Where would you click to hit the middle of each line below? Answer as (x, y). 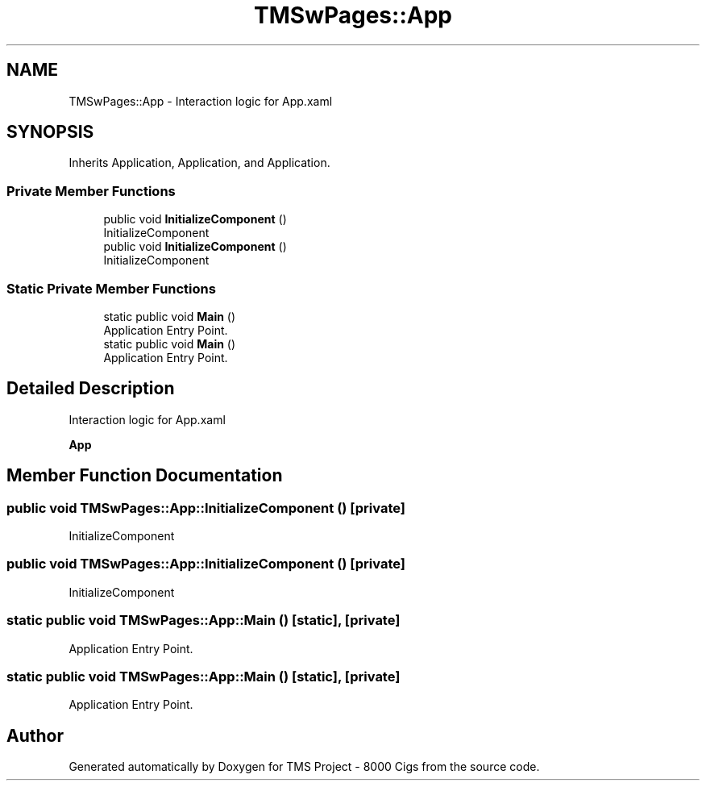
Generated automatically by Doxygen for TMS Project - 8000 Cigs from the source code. (304, 767)
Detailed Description (91, 389)
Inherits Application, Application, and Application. (199, 163)
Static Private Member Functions (111, 288)
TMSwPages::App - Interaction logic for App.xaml (201, 101)
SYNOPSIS (50, 132)
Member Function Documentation (145, 476)
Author (35, 735)
